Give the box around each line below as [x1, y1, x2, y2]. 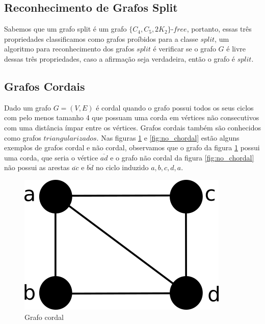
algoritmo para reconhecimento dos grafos [4, 43, 135, 54]
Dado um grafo [4, 102, 51, 113]
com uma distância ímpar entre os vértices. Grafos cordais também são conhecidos [4, 122, 261, 132]
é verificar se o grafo [153, 43, 216, 54]
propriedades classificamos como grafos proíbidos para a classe [4, 33, 198, 44]
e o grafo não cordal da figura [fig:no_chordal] [110, 152, 254, 163]
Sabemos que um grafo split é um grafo [4, 23, 127, 34]
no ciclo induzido [95, 162, 149, 173]
